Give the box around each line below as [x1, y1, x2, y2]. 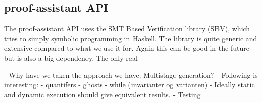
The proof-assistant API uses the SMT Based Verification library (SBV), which [4, 23, 250, 34]
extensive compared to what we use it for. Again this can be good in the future [4, 43, 249, 53]
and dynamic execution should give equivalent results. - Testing [4, 89, 201, 99]
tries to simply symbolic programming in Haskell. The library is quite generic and [4, 33, 257, 43]
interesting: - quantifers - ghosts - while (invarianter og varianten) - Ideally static [4, 79, 255, 90]
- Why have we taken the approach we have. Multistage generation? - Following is [4, 69, 258, 80]
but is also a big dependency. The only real [4, 52, 138, 63]
